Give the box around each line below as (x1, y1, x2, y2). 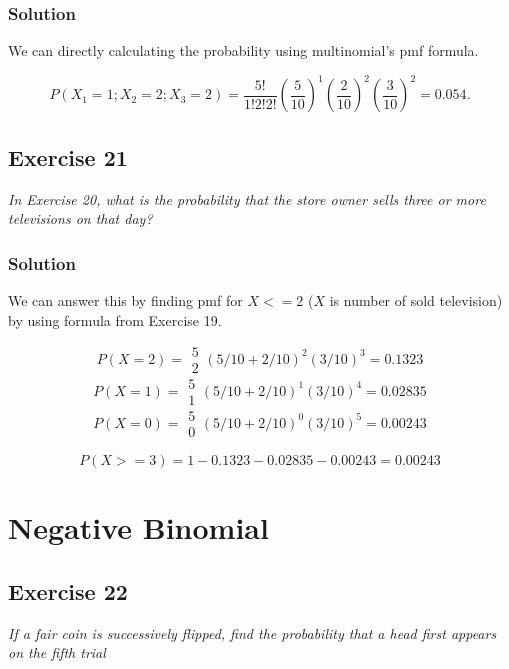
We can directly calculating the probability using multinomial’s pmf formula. (8, 40, 479, 61)
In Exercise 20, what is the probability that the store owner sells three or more (8, 188, 486, 209)
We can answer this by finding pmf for (8, 289, 243, 310)
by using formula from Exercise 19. (8, 309, 222, 330)
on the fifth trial (8, 642, 106, 663)
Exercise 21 (8, 141, 128, 172)
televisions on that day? (8, 208, 153, 229)
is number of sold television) (329, 289, 503, 310)
